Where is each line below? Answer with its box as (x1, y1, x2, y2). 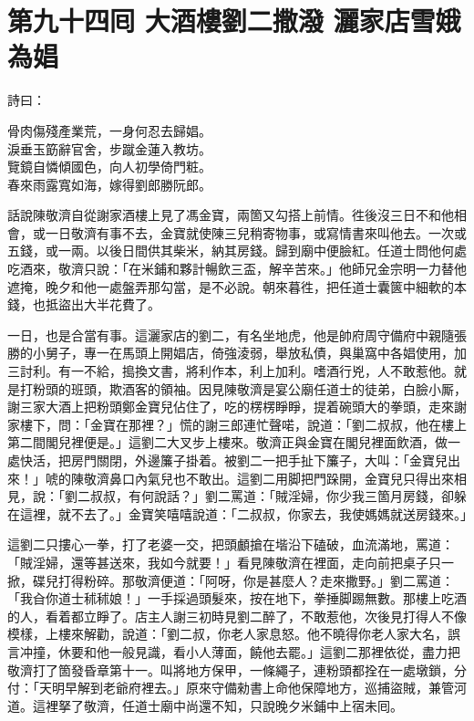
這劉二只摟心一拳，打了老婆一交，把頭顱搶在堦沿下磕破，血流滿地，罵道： (7, 535, 454, 554)
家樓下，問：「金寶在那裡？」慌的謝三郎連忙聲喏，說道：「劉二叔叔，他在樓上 (7, 414, 467, 434)
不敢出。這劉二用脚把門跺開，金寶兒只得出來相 (185, 468, 467, 487)
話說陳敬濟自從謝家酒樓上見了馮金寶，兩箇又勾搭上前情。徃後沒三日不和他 (7, 205, 454, 225)
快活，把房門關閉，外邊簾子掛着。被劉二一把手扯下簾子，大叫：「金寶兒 (19, 451, 448, 469)
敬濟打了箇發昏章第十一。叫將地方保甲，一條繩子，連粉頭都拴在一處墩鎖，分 (7, 660, 467, 679)
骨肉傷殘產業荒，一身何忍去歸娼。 (7, 120, 211, 140)
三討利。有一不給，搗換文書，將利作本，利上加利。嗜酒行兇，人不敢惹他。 (7, 361, 454, 381)
